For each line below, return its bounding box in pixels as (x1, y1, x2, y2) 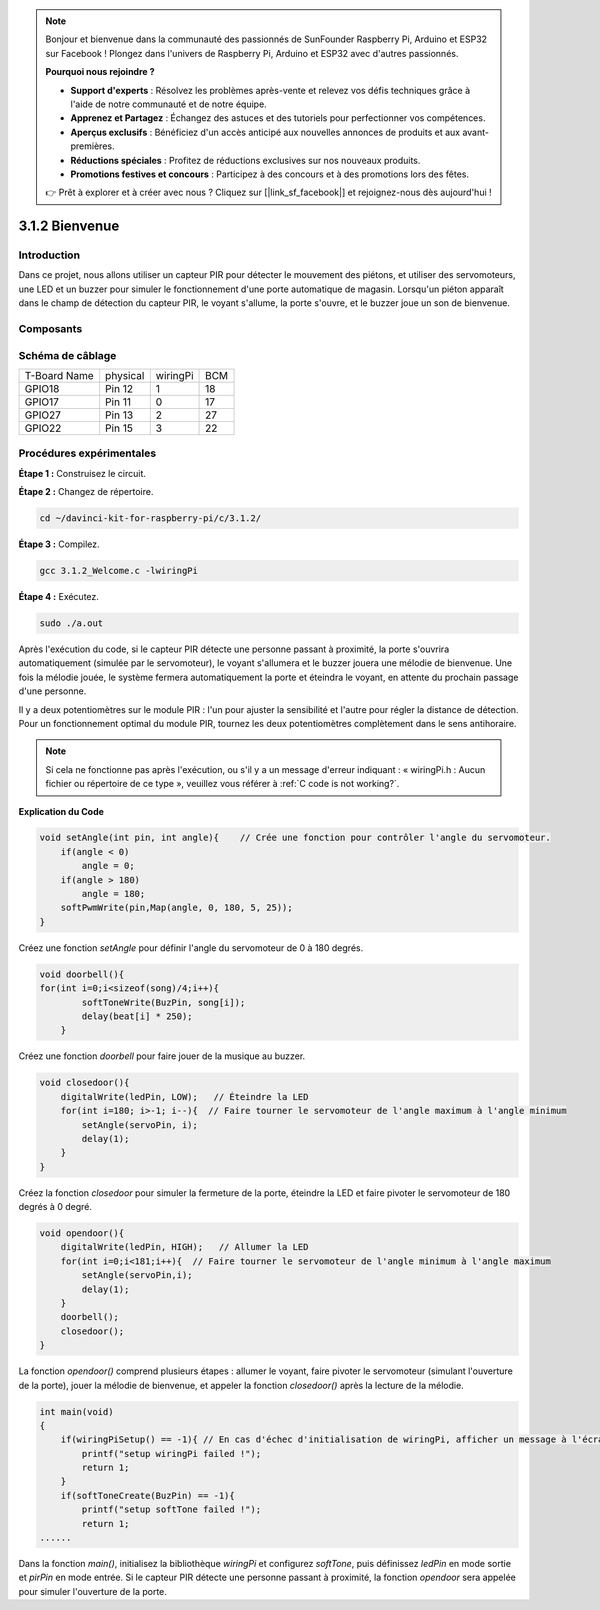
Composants (18, 322, 83, 335)
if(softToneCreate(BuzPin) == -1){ (60, 1490, 235, 1501)
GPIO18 (24, 381, 60, 395)
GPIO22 (24, 421, 62, 435)
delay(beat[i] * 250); (81, 1010, 194, 1022)
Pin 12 (105, 381, 134, 395)
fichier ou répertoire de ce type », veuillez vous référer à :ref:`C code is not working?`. (45, 778, 400, 790)
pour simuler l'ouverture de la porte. (18, 1585, 167, 1597)
